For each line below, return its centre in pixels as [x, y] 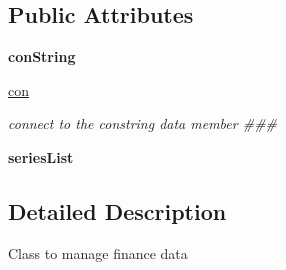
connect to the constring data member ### [143, 123]
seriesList [41, 156]
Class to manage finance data [98, 252]
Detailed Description [117, 210]
